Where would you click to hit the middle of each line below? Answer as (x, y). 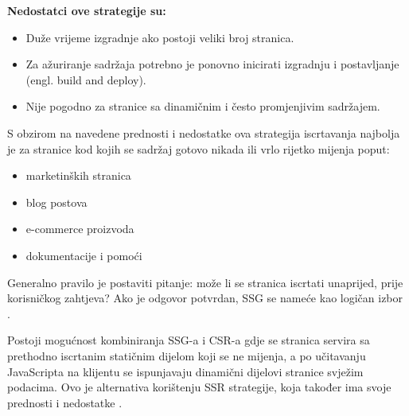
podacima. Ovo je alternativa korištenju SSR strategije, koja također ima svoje (199, 387)
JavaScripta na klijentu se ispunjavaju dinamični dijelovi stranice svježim (185, 371)
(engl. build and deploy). (86, 79)
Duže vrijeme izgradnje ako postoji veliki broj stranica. (160, 37)
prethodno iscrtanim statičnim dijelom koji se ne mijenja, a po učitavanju (187, 355)
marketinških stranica (78, 175)
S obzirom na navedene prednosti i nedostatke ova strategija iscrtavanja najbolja (204, 132)
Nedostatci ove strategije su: (87, 10)
